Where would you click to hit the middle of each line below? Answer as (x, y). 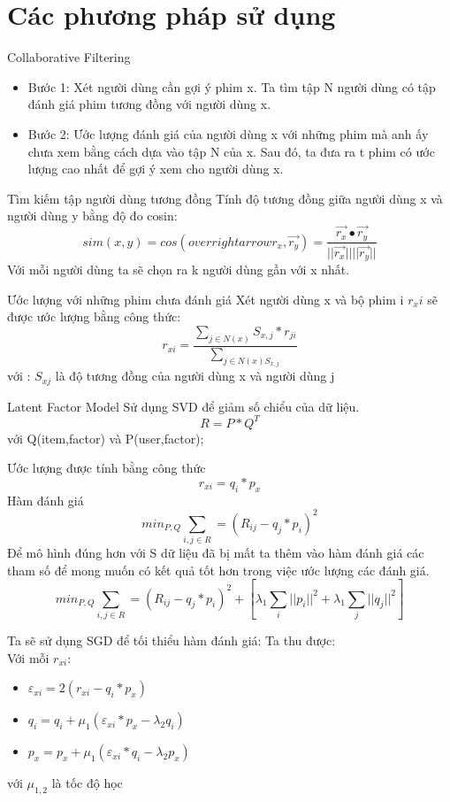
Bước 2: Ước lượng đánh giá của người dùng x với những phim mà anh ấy (228, 133)
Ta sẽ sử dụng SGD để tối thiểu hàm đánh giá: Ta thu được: (172, 640)
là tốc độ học (87, 783)
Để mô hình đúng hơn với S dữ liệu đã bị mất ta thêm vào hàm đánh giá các (216, 553)
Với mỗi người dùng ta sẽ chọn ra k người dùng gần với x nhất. (179, 270)
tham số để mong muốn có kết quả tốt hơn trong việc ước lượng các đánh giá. (218, 570)
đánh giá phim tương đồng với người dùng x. (149, 104)
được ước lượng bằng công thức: (94, 316)
